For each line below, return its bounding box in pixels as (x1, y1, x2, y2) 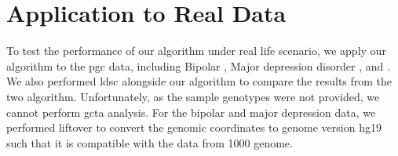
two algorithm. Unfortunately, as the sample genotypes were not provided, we (6, 88, 380, 104)
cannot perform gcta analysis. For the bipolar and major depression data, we (6, 103, 376, 120)
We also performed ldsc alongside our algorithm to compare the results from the (6, 73, 393, 89)
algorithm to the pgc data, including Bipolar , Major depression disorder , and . (6, 57, 390, 74)
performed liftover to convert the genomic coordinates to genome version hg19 (6, 119, 382, 136)
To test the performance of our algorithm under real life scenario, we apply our (6, 42, 386, 59)
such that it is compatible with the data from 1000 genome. (6, 134, 293, 151)
